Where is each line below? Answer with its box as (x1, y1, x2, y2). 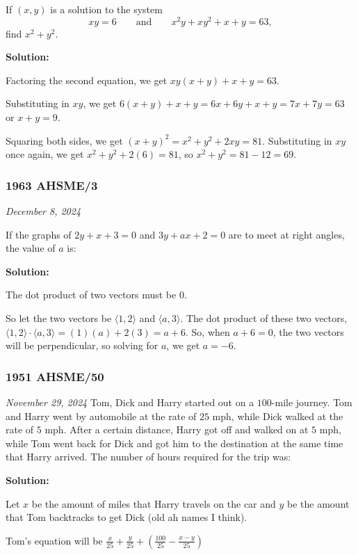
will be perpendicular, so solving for (6, 338, 158, 353)
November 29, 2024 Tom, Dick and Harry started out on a (6, 395, 254, 410)
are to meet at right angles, (228, 227, 345, 241)
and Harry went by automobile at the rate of (6, 408, 197, 423)
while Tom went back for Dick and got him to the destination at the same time (6, 435, 343, 450)
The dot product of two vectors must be (6, 287, 177, 302)
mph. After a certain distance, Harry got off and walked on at (44, 422, 309, 437)
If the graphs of (6, 227, 72, 241)
